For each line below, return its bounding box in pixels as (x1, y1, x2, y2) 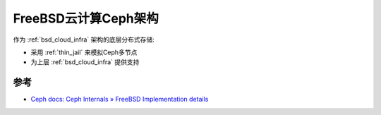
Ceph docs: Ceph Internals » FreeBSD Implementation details (30, 95, 209, 104)
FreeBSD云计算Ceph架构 (13, 11, 159, 26)
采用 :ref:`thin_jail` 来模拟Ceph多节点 (30, 48, 138, 56)
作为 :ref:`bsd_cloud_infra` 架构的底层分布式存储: (13, 35, 155, 44)
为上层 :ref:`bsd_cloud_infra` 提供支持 (30, 58, 140, 66)
